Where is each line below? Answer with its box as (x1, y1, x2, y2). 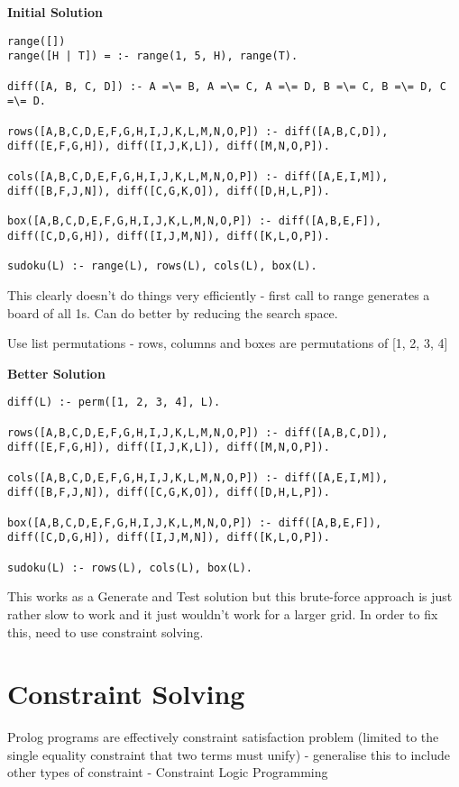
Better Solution (7, 363, 106, 382)
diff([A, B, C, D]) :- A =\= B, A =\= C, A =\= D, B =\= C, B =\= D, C (7, 79, 446, 93)
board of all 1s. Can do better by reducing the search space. (7, 303, 338, 322)
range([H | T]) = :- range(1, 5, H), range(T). (7, 50, 298, 63)
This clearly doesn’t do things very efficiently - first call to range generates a (7, 286, 430, 305)
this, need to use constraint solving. (7, 622, 204, 641)
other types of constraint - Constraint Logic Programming (7, 763, 328, 782)
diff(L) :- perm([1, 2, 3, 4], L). (7, 396, 221, 409)
